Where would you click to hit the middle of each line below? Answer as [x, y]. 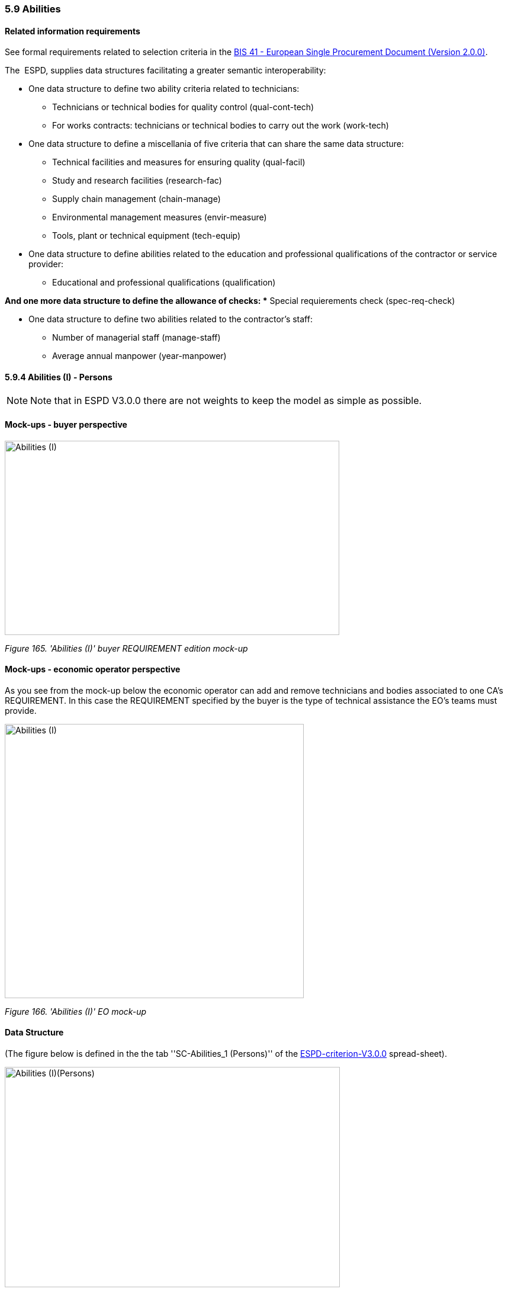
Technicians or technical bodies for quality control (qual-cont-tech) [183, 107]
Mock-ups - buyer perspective [66, 425]
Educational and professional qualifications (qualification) [164, 283]
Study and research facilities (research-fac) [137, 181]
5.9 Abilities [33, 9]
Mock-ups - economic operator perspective [93, 669]
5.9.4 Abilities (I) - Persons [59, 377]
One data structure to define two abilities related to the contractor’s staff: [171, 319]
